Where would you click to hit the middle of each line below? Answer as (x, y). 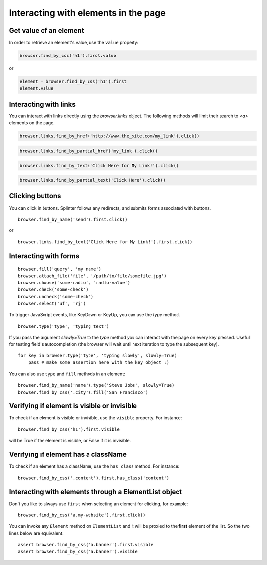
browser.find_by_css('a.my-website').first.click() (82, 515)
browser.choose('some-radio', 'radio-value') (74, 283)
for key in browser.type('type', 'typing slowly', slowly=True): (99, 356)
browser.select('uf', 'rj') (52, 304)
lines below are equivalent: (36, 533)
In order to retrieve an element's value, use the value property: (74, 43)
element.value (37, 88)
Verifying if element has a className (68, 455)
